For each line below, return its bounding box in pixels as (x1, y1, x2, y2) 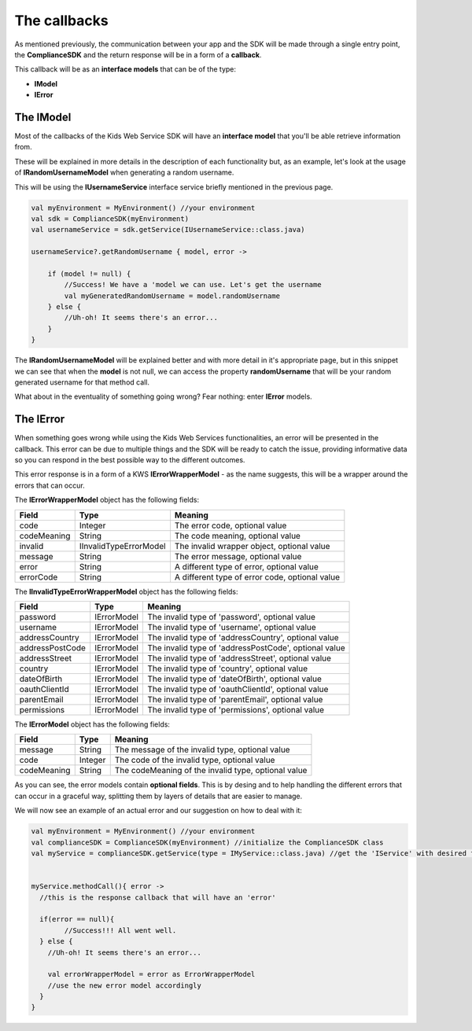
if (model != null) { (47, 269, 131, 278)
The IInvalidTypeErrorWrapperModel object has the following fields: (14, 587, 239, 596)
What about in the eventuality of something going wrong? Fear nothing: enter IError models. (14, 392, 312, 401)
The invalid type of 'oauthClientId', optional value (146, 684, 329, 695)
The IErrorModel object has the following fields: (14, 720, 171, 729)
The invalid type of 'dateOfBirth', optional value (146, 673, 323, 684)
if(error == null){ (39, 915, 115, 924)
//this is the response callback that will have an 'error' (39, 893, 276, 902)
